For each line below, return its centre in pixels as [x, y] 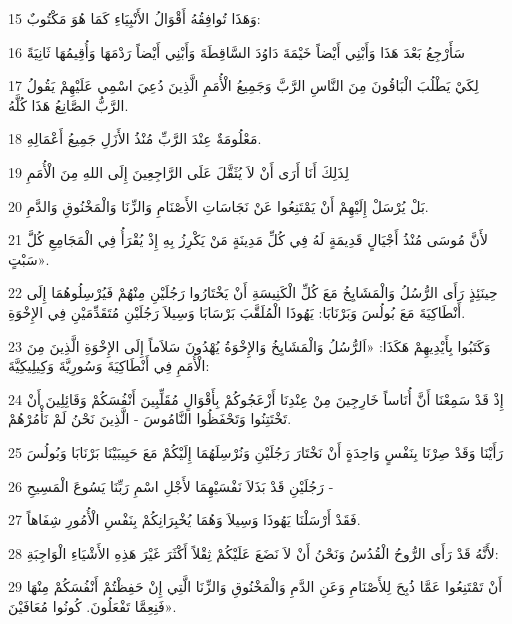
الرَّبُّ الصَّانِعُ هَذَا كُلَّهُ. [68, 104]
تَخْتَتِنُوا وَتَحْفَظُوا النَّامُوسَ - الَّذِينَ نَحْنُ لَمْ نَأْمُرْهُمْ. [150, 418]
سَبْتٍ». [29, 258]
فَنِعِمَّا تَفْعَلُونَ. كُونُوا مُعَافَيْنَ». [92, 605]
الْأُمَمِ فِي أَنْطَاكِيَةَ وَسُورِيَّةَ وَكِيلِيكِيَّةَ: [109, 365]
